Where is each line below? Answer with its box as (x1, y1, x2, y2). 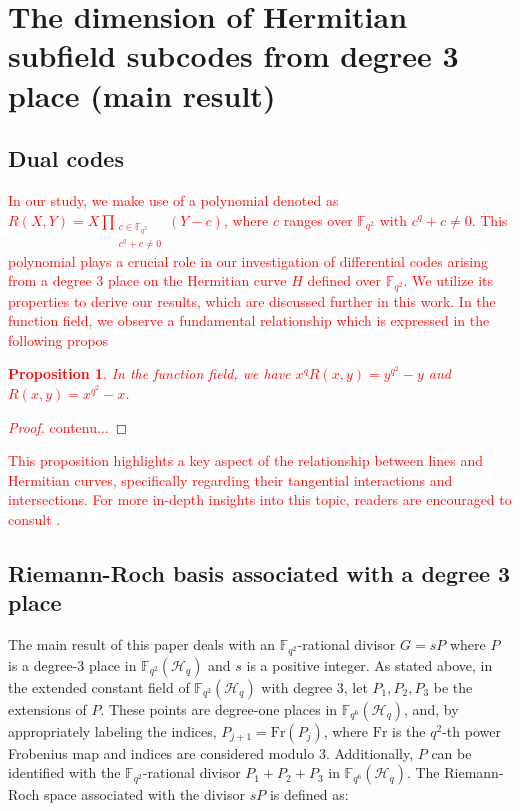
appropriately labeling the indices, (8, 720, 217, 741)
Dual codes (8, 143, 124, 174)
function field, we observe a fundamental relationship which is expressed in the (8, 310, 490, 331)
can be (431, 742, 472, 763)
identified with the (8, 762, 121, 783)
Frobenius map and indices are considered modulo (8, 742, 315, 763)
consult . (8, 509, 61, 529)
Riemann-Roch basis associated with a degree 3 (8, 557, 511, 588)
